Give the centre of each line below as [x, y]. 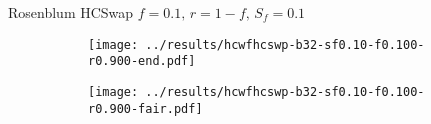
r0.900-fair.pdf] [145, 108]
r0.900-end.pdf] [142, 61]
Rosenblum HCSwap [71, 12]
